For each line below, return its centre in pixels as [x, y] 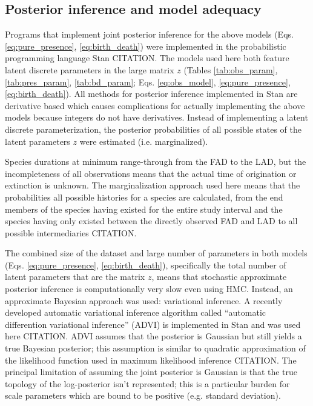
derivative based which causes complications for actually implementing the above [155, 105]
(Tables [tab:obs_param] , [231, 69]
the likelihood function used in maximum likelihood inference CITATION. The [151, 360]
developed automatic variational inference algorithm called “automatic [136, 312]
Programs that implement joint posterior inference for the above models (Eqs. [149, 34]
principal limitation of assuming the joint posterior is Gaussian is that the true [151, 372]
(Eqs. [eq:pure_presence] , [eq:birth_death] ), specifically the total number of [146, 265]
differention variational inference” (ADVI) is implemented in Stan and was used [153, 324]
